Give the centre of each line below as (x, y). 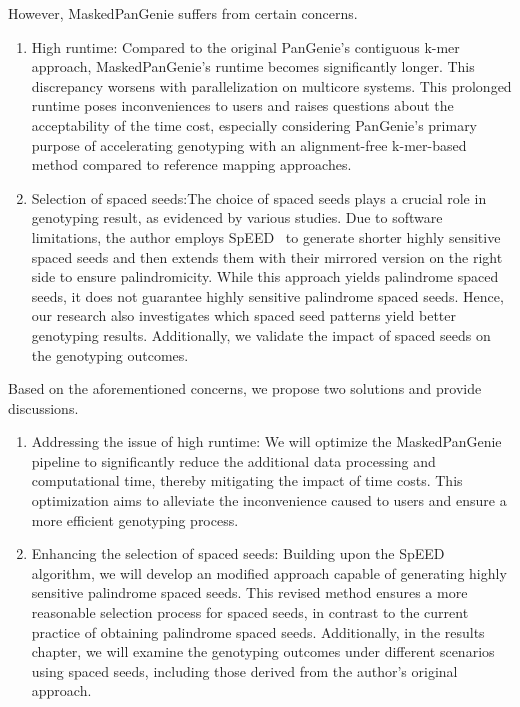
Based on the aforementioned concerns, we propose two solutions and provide (245, 388)
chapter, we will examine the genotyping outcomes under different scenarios (263, 651)
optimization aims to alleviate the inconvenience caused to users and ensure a (269, 500)
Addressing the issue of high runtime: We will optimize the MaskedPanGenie (266, 441)
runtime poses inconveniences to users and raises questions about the (242, 105)
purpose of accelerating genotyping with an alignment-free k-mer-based (249, 144)
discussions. (43, 407)
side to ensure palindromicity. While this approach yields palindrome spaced (265, 276)
